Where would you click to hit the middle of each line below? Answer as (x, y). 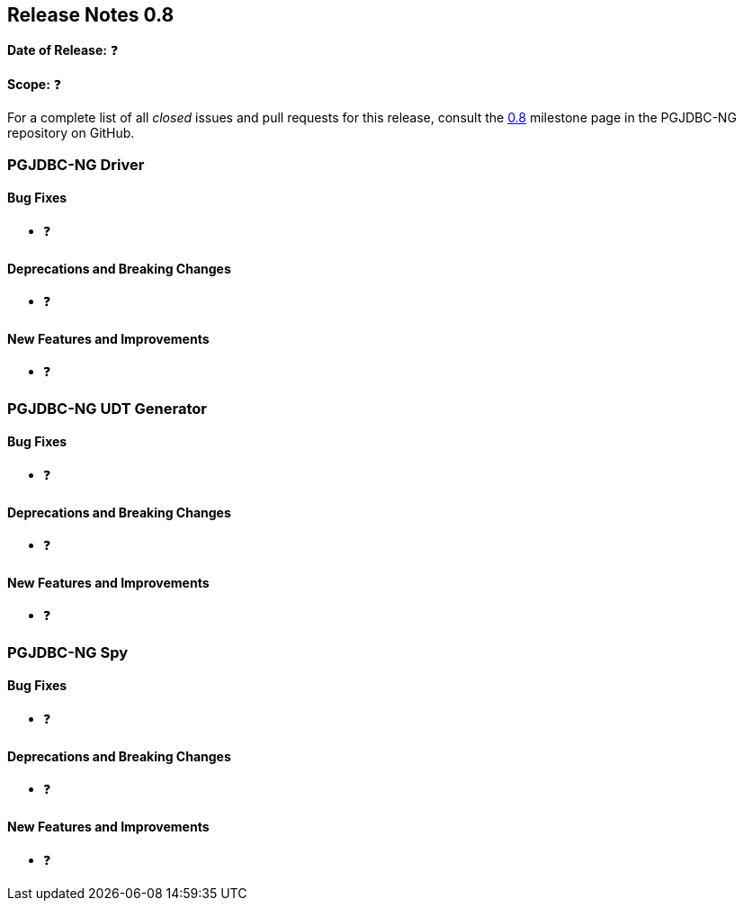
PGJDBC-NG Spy (68, 652)
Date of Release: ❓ (63, 50)
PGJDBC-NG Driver (76, 164)
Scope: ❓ (35, 85)
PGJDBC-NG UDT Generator (107, 408)
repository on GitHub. (71, 133)
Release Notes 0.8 (91, 15)
